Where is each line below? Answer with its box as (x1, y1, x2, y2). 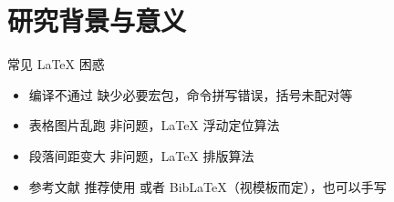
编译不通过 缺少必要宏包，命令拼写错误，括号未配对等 (28, 85, 353, 104)
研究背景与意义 (7, 2, 187, 39)
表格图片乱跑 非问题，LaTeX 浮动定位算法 (28, 116, 280, 135)
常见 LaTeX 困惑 (7, 55, 105, 74)
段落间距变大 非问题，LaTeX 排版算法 (28, 146, 254, 165)
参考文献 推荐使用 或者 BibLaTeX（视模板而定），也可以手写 (28, 177, 387, 196)
